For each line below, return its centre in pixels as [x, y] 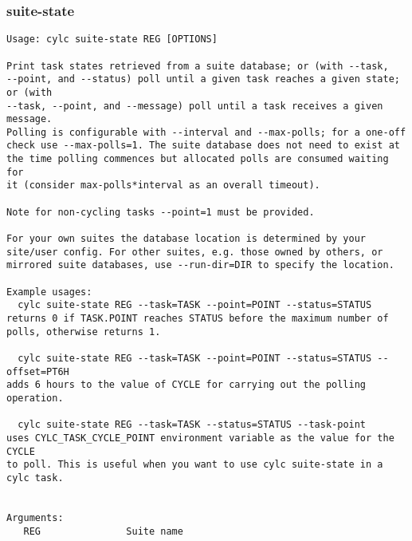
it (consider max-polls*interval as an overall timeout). [163, 186]
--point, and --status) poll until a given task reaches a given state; [203, 79]
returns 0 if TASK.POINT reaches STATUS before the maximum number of [198, 318]
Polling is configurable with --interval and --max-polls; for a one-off [206, 132]
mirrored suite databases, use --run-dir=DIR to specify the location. [200, 265]
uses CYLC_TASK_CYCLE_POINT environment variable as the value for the [200, 438]
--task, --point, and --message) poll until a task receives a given [195, 106]
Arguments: [35, 517]
